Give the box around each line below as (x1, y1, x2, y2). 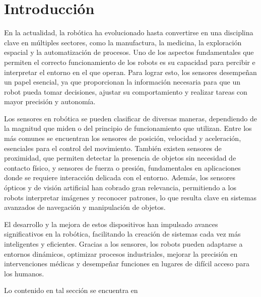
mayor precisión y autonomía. (4, 96, 96, 107)
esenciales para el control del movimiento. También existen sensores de (4, 142, 222, 153)
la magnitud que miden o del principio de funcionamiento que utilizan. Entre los (4, 123, 252, 133)
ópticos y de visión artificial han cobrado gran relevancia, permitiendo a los (4, 182, 236, 193)
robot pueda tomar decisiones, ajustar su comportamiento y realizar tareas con (4, 86, 247, 97)
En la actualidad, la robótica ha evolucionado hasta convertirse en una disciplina (4, 27, 253, 38)
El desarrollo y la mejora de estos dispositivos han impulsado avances (4, 218, 218, 229)
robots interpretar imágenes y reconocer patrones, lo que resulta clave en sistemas (4, 192, 256, 202)
